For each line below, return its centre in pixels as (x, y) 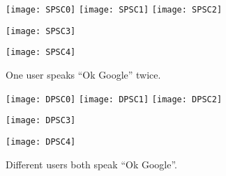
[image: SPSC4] (41, 53)
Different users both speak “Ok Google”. (91, 164)
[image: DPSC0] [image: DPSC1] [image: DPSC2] (114, 99)
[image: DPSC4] (41, 142)
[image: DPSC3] (41, 121)
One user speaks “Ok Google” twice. (83, 74)
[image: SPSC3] (41, 31)
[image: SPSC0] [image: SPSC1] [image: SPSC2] (114, 10)
